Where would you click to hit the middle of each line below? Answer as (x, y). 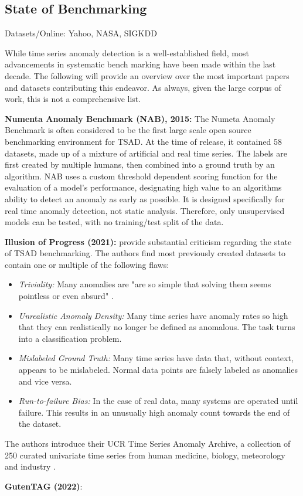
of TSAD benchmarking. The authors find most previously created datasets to (145, 253)
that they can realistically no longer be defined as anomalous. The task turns (157, 327)
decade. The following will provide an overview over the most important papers (147, 75)
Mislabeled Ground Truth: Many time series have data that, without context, (156, 358)
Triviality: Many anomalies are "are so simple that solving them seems (145, 284)
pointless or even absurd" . (66, 296)
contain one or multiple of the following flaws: (87, 264)
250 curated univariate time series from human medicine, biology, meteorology (145, 455)
